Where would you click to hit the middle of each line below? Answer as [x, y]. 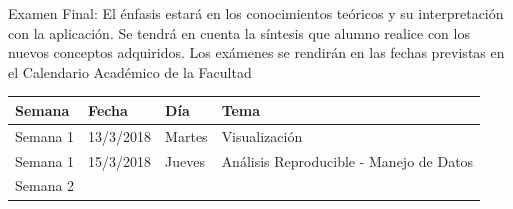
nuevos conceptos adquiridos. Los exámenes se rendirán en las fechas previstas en [256, 52]
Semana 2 [45, 185]
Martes [186, 135]
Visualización [262, 135]
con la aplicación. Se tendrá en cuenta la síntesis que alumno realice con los [239, 32]
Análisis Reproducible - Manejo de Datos [347, 160]
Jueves [185, 160]
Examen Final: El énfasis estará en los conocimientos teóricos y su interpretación [256, 13]
